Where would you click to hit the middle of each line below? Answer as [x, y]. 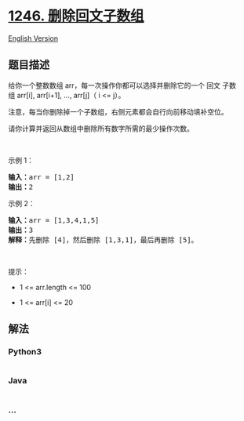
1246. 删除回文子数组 [76, 16]
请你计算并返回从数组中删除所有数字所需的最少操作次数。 [101, 128]
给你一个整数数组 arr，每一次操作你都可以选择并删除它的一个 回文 [115, 85]
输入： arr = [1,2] [41, 177]
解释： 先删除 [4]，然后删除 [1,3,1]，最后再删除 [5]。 [103, 240]
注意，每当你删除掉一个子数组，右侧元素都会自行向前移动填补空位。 [118, 111]
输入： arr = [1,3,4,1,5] [54, 220]
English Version [33, 38]
